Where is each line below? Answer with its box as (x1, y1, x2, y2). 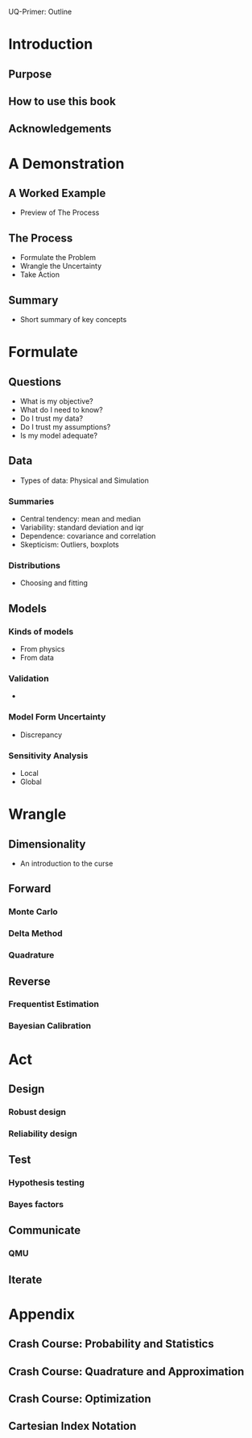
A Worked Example (8, 186, 106, 200)
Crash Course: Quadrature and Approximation (8, 1365, 245, 1378)
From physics (19, 644, 65, 654)
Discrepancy (19, 730, 63, 740)
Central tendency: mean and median (19, 514, 141, 524)
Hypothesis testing (8, 1177, 85, 1189)
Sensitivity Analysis (8, 750, 89, 761)
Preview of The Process (19, 208, 100, 217)
